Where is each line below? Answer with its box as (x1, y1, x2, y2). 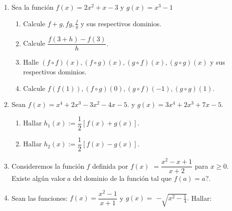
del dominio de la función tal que (73, 173, 172, 183)
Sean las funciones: (11, 193, 68, 203)
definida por (92, 160, 128, 171)
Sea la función (11, 2, 54, 12)
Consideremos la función (11, 160, 84, 171)
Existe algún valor (11, 173, 66, 183)
